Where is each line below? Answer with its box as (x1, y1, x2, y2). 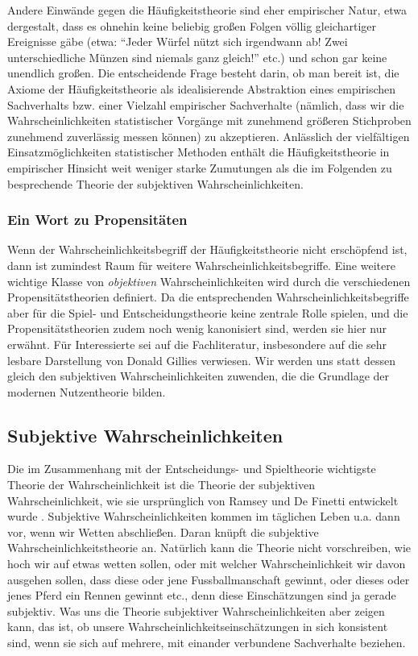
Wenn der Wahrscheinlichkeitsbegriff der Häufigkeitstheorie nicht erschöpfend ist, (7, 241, 408, 258)
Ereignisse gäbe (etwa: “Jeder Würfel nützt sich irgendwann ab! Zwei (7, 33, 348, 50)
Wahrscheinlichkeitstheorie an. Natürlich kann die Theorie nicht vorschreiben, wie (7, 539, 411, 556)
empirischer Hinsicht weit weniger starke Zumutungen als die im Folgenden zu (7, 159, 392, 176)
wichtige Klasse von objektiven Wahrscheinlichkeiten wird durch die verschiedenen (7, 272, 411, 289)
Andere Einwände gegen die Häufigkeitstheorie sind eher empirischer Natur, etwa (7, 2, 408, 18)
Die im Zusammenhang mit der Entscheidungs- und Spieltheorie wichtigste (7, 460, 376, 477)
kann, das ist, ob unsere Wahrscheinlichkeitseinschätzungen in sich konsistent (7, 618, 388, 635)
